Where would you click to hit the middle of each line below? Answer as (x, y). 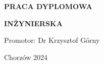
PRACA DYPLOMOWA (48, 6)
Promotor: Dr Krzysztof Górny (52, 40)
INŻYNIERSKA (33, 23)
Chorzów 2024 (26, 57)
